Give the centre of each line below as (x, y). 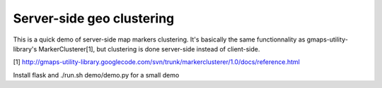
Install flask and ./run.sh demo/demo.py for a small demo (96, 75)
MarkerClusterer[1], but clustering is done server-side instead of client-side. (149, 49)
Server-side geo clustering (94, 18)
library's (25, 49)
